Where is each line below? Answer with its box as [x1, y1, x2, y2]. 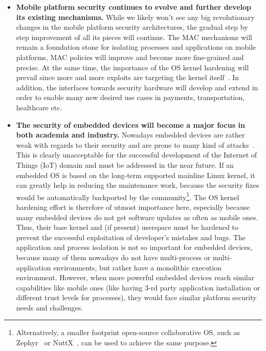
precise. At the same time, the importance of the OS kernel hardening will [16, 62, 249, 72]
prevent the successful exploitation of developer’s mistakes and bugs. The [16, 231, 246, 242]
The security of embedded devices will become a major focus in [16, 119, 245, 130]
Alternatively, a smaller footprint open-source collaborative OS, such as [16, 327, 240, 338]
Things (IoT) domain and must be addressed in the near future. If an [16, 159, 234, 170]
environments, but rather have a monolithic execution [53, 262, 221, 272]
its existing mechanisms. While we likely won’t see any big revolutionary [16, 11, 255, 22]
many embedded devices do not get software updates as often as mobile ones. [16, 211, 258, 222]
